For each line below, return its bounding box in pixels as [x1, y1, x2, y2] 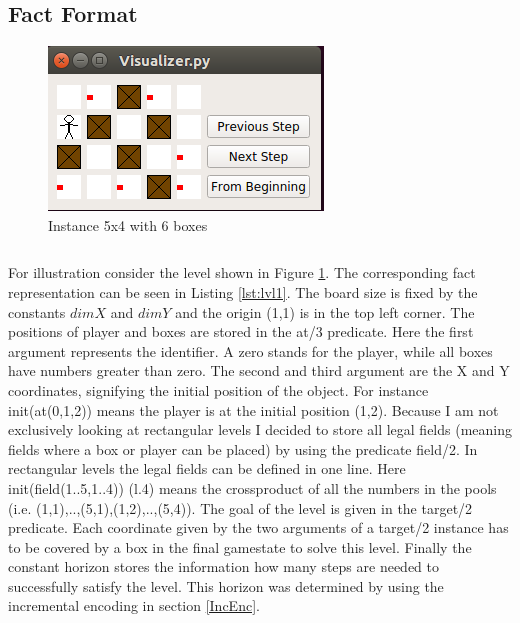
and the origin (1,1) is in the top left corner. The [175, 301, 475, 322]
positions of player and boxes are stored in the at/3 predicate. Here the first [8, 321, 474, 342]
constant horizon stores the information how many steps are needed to [8, 556, 440, 577]
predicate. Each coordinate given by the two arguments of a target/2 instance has [8, 517, 509, 538]
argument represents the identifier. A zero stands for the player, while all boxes [8, 340, 493, 361]
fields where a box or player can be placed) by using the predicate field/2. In [8, 438, 478, 459]
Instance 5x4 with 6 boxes [48, 214, 208, 235]
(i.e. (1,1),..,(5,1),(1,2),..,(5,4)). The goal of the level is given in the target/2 [8, 497, 473, 518]
